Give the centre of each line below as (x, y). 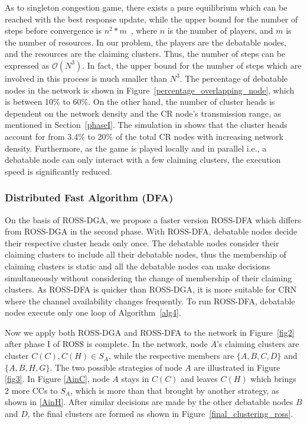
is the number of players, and (220, 30)
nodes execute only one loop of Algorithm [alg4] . (93, 312)
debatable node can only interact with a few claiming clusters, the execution (143, 160)
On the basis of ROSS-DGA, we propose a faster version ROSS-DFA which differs (153, 219)
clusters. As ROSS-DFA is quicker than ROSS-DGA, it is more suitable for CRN (151, 289)
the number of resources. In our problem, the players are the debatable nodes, (146, 42)
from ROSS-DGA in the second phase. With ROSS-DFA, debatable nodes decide (151, 231)
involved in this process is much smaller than (86, 78)
